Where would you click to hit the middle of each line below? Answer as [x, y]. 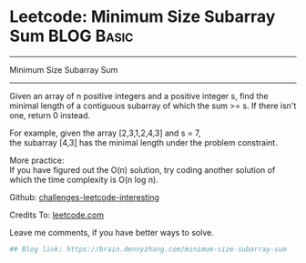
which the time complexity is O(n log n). [84, 179]
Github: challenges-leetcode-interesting [84, 197]
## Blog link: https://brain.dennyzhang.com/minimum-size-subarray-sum [148, 249]
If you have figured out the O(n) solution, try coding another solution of [143, 169]
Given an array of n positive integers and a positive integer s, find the [139, 96]
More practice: [37, 160]
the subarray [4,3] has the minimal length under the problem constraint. [143, 142]
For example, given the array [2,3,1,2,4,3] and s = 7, [106, 133]
